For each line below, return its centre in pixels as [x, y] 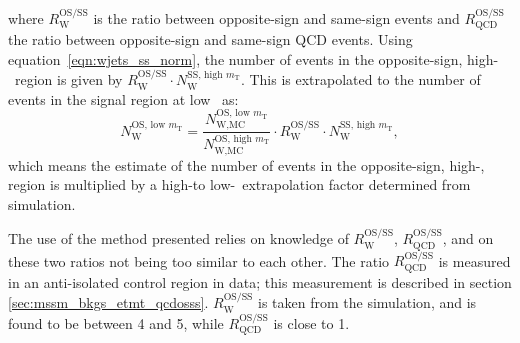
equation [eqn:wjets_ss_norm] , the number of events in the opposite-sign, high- [253, 58]
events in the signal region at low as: [123, 98]
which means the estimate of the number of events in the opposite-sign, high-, [246, 164]
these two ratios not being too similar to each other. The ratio [199, 260]
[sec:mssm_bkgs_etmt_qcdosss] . [108, 302]
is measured [474, 260]
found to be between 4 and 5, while [116, 322]
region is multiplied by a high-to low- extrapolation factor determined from [239, 184]
